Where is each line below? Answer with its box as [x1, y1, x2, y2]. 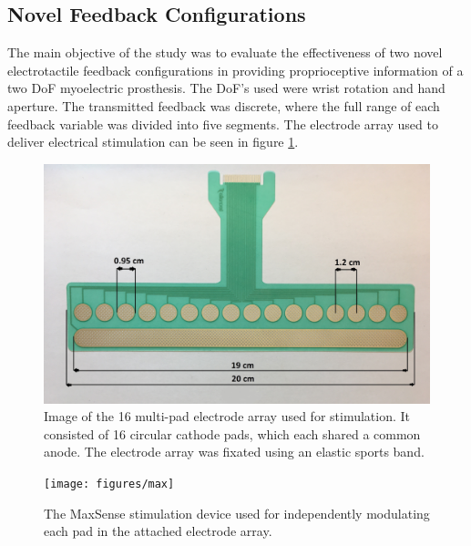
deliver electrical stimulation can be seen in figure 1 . [7, 132, 299, 151]
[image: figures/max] [44, 478, 175, 491]
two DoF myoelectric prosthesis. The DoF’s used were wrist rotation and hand [7, 78, 445, 98]
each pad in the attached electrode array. [44, 521, 272, 541]
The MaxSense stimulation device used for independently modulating [44, 503, 430, 522]
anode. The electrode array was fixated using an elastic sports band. [44, 442, 425, 461]
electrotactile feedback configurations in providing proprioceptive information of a [7, 60, 464, 79]
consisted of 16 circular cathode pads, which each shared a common [44, 424, 421, 443]
